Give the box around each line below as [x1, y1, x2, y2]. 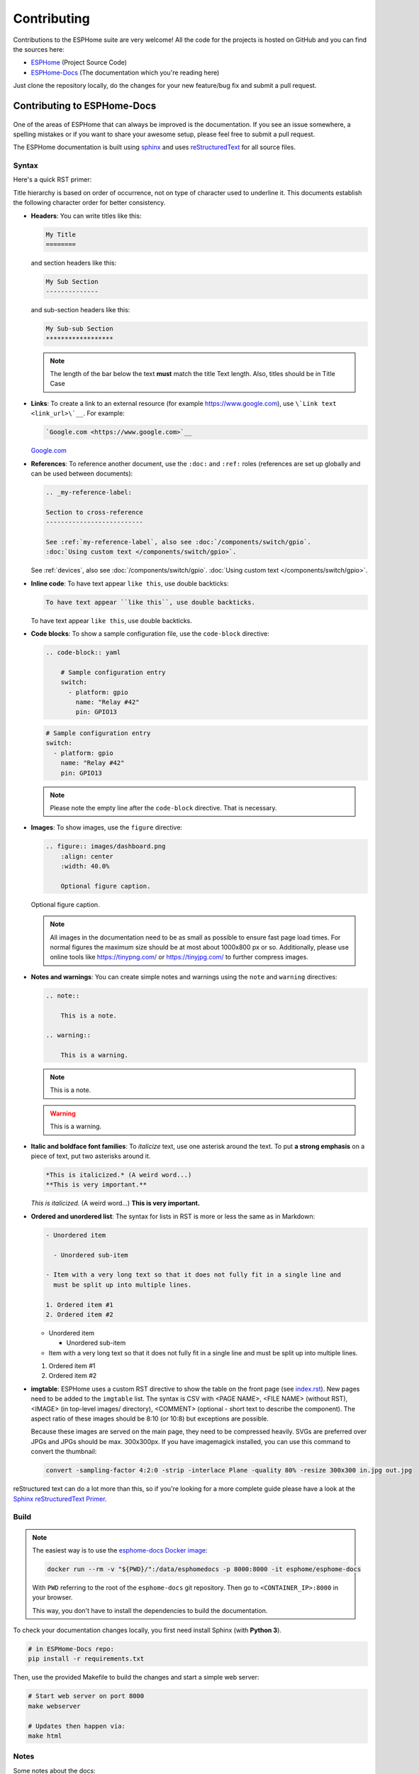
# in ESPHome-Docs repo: [28, 1645, 115, 1653]
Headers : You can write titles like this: [30, 211, 142, 220]
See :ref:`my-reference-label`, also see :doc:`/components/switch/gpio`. [45, 538, 312, 546]
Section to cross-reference [45, 508, 143, 516]
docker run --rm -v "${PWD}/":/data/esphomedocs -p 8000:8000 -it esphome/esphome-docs [47, 1565, 362, 1573]
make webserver [28, 1702, 81, 1710]
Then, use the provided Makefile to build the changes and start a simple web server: [13, 1673, 259, 1682]
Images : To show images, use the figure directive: [30, 823, 183, 832]
